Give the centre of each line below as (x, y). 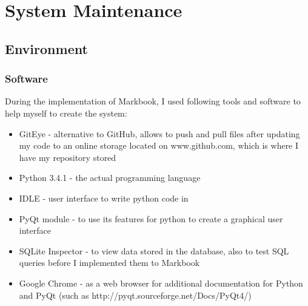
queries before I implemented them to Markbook (109, 263)
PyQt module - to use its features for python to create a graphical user (151, 218)
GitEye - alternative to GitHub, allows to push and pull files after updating (159, 133)
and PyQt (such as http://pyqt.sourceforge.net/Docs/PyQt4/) (135, 295)
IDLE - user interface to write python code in (104, 198)
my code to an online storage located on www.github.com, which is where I (159, 145)
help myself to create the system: (66, 113)
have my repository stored (68, 157)
